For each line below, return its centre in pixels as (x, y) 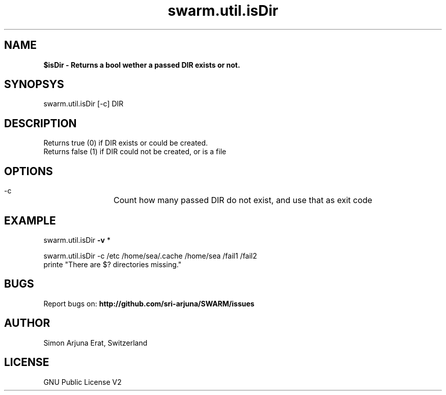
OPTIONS (29, 171)
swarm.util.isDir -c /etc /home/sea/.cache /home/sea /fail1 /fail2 (150, 256)
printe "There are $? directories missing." (113, 264)
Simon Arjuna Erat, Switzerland (95, 343)
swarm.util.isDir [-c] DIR (83, 104)
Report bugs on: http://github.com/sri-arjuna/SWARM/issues (149, 303)
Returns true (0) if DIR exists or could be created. (126, 143)
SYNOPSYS (34, 84)
